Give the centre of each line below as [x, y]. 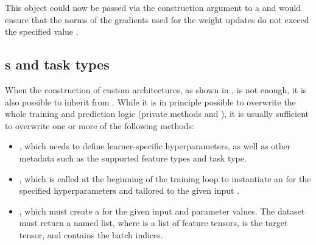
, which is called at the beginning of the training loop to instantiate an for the [165, 178]
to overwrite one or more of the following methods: [100, 125]
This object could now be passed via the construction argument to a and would [153, 7]
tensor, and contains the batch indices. [91, 234]
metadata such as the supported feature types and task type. [133, 158]
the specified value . [42, 31]
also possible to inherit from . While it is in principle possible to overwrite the [150, 101]
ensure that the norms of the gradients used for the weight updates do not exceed [157, 19]
